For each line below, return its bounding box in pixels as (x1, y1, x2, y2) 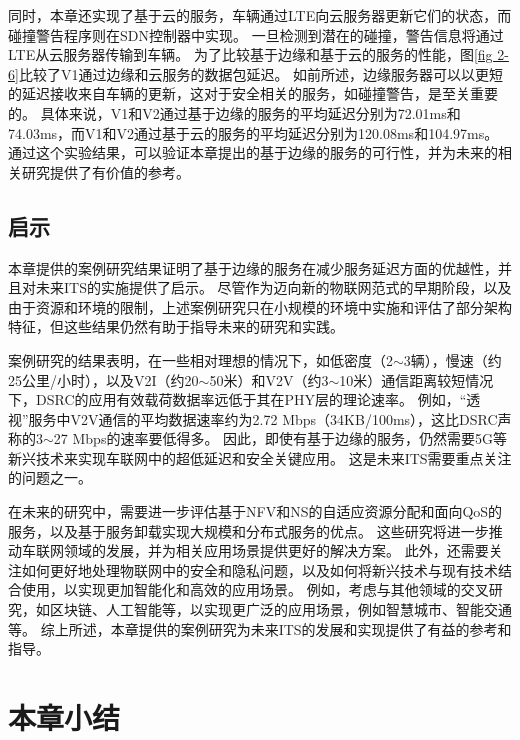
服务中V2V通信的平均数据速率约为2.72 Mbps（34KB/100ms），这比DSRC (28, 408, 498, 429)
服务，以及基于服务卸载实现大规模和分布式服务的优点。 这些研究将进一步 (8, 520, 489, 541)
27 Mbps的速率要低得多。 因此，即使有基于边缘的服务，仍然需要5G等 (53, 428, 508, 449)
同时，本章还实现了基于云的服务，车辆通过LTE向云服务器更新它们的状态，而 (8, 5, 512, 25)
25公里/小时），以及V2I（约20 (8, 369, 199, 390)
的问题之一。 (8, 467, 92, 488)
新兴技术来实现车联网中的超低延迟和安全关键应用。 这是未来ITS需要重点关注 (8, 447, 512, 468)
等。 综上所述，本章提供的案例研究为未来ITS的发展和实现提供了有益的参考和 (8, 618, 512, 639)
